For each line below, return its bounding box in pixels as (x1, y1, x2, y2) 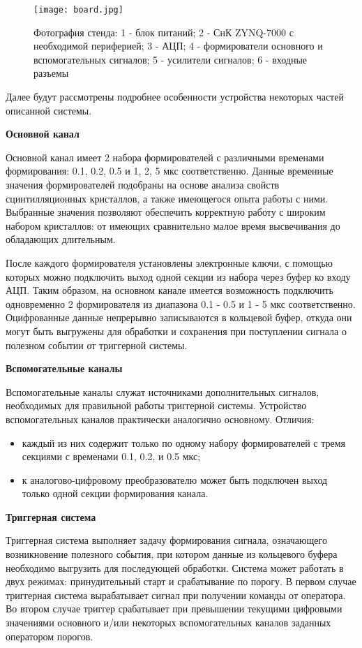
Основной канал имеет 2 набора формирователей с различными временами (6, 149, 324, 164)
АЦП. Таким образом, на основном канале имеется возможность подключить (6, 283, 333, 297)
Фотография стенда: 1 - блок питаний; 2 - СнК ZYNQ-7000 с (33, 24, 294, 39)
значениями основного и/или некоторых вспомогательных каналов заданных (6, 615, 331, 630)
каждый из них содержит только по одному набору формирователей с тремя (22, 435, 346, 450)
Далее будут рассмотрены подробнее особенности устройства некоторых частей (6, 89, 344, 104)
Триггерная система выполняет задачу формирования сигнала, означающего (6, 533, 327, 547)
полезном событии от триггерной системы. (6, 337, 188, 352)
